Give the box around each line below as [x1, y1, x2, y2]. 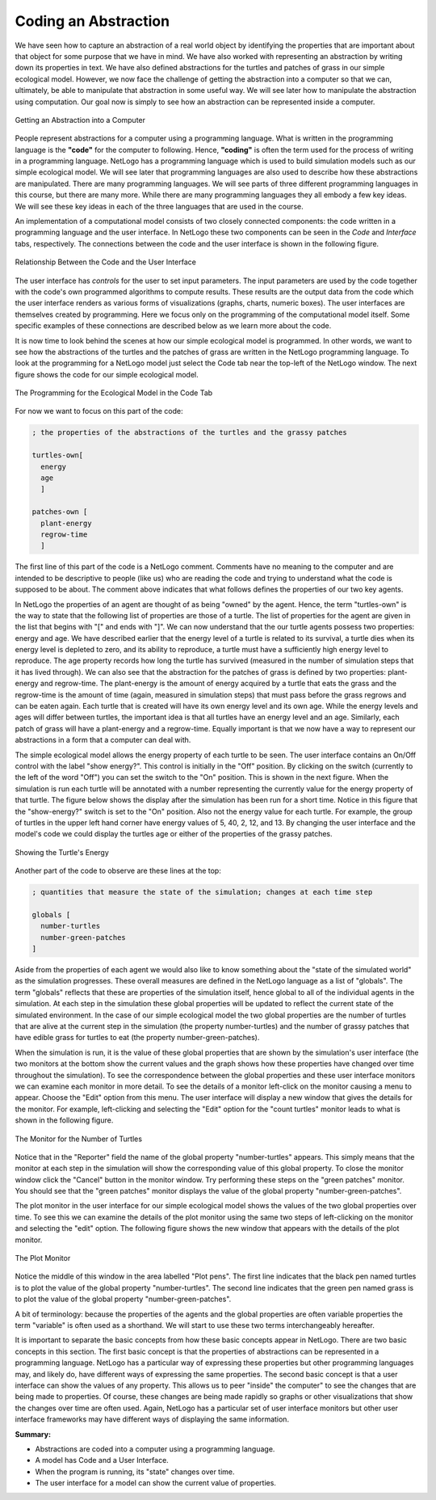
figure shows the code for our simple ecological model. [15, 369, 199, 379]
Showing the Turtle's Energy [15, 847, 109, 857]
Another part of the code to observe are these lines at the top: [15, 866, 221, 876]
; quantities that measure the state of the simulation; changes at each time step [31, 887, 373, 897]
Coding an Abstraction [15, 12, 170, 30]
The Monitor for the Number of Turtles [15, 1134, 143, 1144]
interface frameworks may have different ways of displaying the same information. [15, 1414, 290, 1424]
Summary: [15, 1429, 52, 1439]
